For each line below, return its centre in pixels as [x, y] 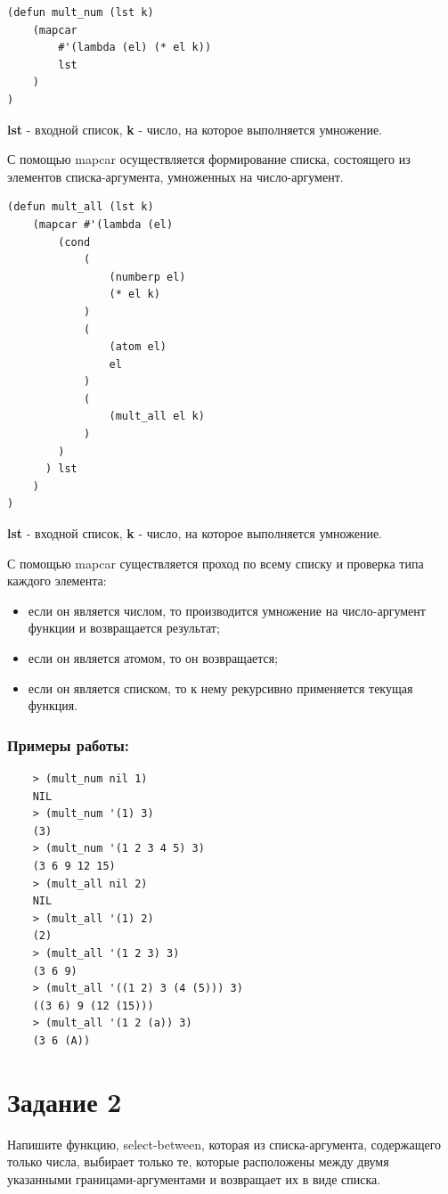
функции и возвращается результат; [124, 628]
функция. [53, 705]
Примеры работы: [69, 744]
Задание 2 [65, 1101]
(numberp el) [147, 277]
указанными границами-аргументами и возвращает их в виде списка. [194, 1178]
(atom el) [138, 347]
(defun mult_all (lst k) [81, 207]
